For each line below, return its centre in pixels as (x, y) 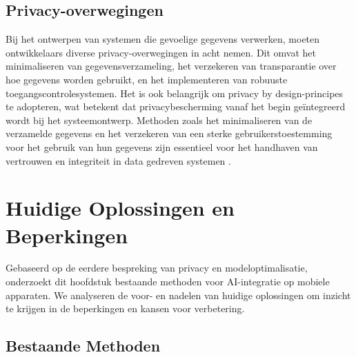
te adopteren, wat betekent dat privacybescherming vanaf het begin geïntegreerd (176, 106)
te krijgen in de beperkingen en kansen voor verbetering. (125, 308)
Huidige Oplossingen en (120, 208)
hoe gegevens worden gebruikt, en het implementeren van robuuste (147, 79)
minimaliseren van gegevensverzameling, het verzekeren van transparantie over (171, 66)
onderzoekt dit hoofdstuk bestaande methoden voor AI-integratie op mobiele (168, 282)
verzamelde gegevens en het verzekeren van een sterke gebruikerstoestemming (169, 133)
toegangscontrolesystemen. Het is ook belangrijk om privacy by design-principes (175, 93)
